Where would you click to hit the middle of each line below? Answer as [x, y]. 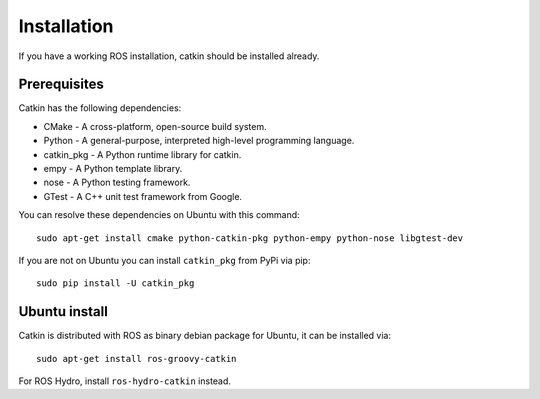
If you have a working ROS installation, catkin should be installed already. [169, 56]
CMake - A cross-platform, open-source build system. [155, 126]
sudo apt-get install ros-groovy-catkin [136, 358]
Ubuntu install [63, 311]
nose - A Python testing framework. [117, 182]
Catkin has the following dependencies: [100, 108]
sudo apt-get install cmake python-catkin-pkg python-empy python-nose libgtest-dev [250, 238]
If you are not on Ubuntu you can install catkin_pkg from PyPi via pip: [164, 260]
